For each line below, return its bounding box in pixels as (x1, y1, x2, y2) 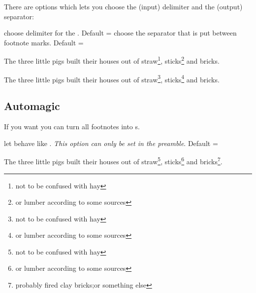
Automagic (4, 98, 60, 113)
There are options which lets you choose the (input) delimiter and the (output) (4, 1, 243, 11)
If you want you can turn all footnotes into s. (4, 121, 140, 132)
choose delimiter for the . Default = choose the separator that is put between (4, 28, 237, 38)
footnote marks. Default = (4, 37, 84, 47)
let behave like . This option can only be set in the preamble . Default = (4, 138, 218, 148)
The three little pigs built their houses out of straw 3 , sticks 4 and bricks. (4, 73, 220, 84)
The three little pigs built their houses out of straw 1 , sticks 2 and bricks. (4, 54, 220, 66)
